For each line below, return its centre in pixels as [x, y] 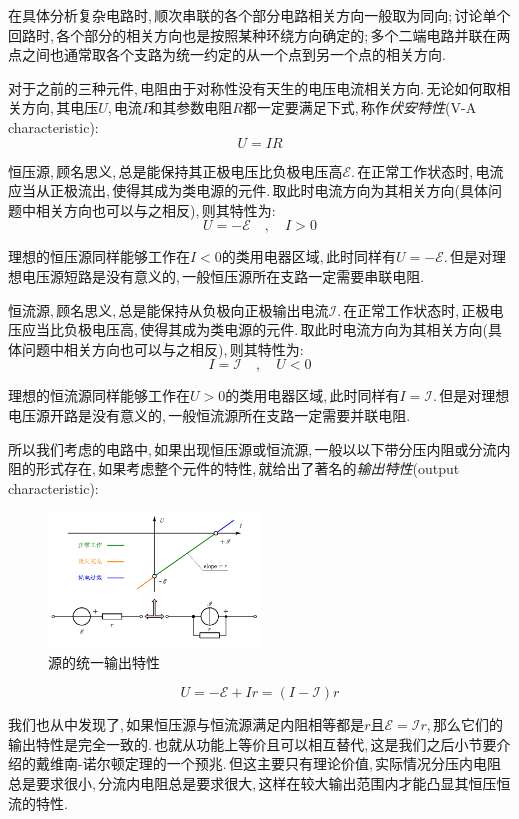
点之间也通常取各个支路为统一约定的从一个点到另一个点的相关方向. [227, 54]
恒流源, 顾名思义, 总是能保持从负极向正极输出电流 [168, 309]
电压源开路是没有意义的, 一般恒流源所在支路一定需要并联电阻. [209, 414]
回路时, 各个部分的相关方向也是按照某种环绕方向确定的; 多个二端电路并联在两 [259, 34]
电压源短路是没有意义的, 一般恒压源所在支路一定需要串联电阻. [223, 275]
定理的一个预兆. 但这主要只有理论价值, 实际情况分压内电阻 [313, 763]
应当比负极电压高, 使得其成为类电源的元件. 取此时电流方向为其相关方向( [254, 329]
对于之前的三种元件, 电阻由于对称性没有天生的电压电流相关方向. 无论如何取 [252, 87]
